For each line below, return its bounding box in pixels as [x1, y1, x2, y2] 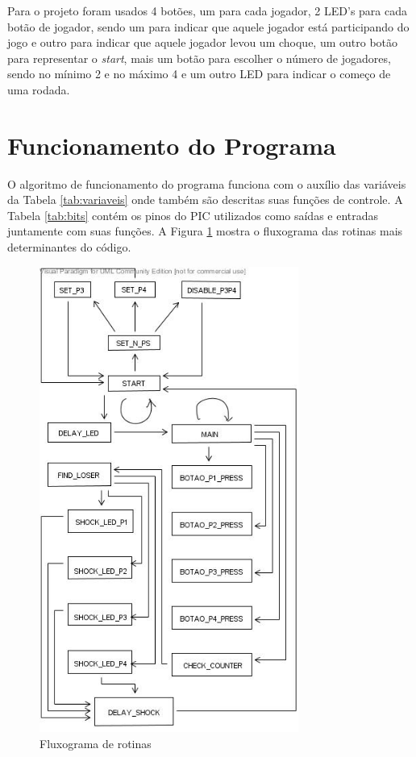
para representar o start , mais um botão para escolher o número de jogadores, [7, 49, 391, 66]
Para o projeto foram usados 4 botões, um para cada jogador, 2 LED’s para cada [7, 2, 408, 19]
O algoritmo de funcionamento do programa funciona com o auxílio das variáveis [7, 175, 406, 192]
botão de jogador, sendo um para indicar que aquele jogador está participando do [7, 18, 410, 35]
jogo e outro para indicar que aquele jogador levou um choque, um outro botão [7, 34, 398, 51]
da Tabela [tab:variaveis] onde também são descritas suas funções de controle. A [7, 191, 403, 208]
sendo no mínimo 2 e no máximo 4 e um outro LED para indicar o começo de [7, 65, 391, 82]
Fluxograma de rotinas [40, 734, 152, 751]
